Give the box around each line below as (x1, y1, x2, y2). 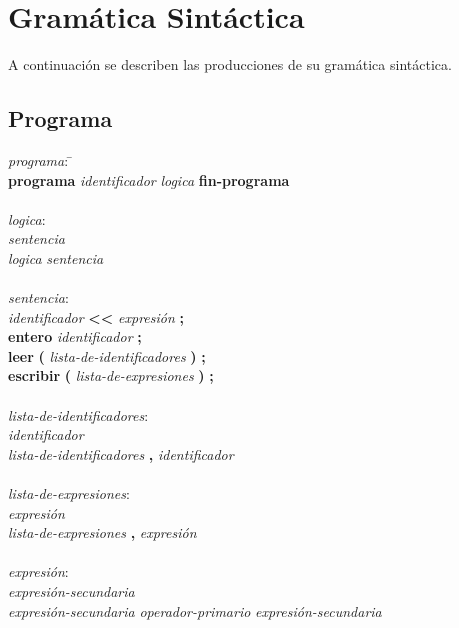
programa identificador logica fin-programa (8, 169, 290, 190)
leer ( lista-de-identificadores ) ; (8, 345, 206, 366)
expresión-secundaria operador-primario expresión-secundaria (8, 600, 382, 621)
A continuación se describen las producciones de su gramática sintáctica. (8, 54, 452, 75)
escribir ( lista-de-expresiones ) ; (8, 365, 214, 386)
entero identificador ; (8, 326, 142, 347)
